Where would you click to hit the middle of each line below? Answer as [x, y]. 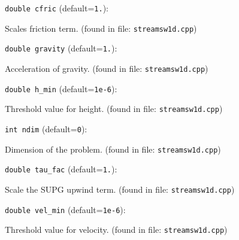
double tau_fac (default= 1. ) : [61, 169]
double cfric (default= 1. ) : [57, 8]
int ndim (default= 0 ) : [46, 128]
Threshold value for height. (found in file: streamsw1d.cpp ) [114, 109]
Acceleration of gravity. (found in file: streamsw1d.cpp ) [107, 68]
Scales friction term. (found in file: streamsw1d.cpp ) [101, 28]
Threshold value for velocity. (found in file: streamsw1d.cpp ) [116, 230]
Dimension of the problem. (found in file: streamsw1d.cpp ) [113, 149]
